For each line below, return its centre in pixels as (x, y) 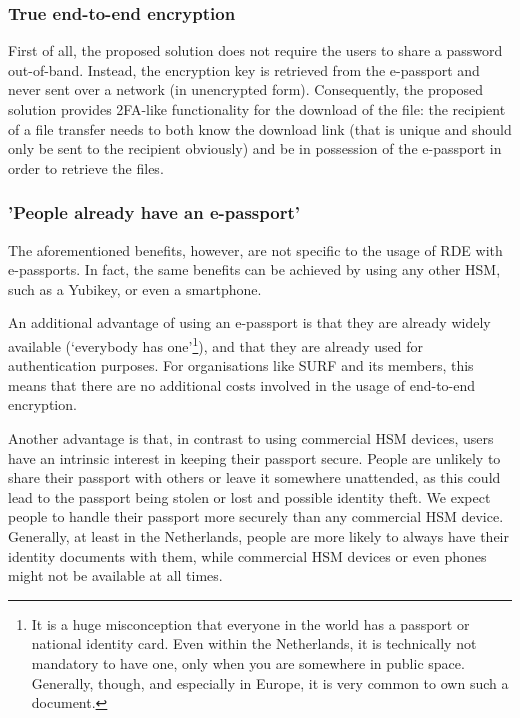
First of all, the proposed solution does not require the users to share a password (255, 50)
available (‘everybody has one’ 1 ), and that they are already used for (215, 344)
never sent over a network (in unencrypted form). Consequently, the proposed (245, 89)
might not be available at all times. (115, 575)
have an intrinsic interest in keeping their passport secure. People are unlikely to (254, 457)
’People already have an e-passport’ (154, 212)
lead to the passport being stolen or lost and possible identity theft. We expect (249, 496)
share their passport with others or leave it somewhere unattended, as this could (254, 477)
